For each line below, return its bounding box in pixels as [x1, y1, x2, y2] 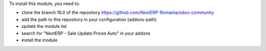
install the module [21, 37, 58, 43]
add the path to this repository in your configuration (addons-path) [21, 16, 157, 22]
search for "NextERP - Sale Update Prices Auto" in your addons [21, 30, 150, 36]
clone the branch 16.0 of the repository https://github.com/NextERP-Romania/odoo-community [21, 10, 214, 16]
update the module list [21, 24, 67, 29]
